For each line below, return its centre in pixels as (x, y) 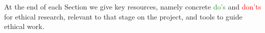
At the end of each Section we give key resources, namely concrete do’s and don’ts (133, 6)
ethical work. (24, 26)
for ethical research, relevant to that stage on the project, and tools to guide (123, 16)
